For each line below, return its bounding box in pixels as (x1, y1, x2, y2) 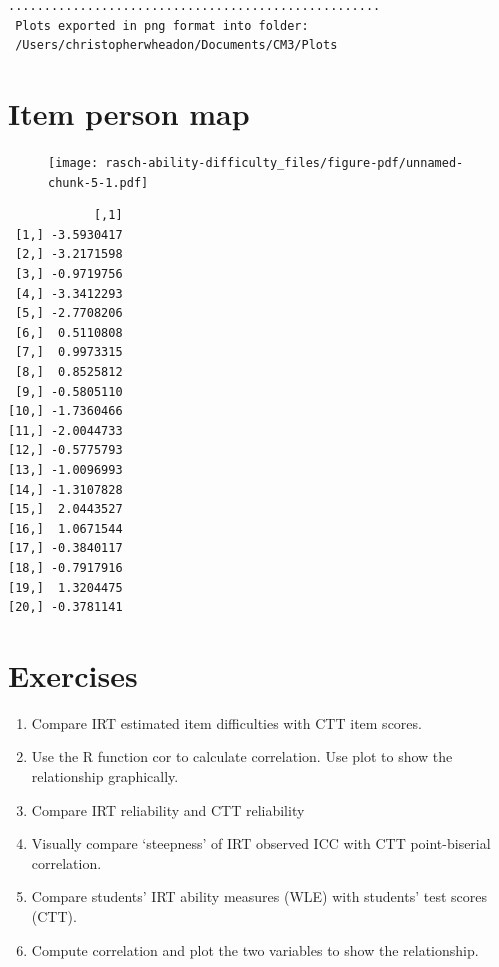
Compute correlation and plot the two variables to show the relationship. (31, 939, 479, 960)
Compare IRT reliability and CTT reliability (31, 799, 305, 820)
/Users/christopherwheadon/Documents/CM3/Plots (15, 38, 338, 53)
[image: (48, 155, 99, 170)
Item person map (8, 92, 250, 133)
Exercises (8, 654, 138, 695)
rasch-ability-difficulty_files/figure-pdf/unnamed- (105, 155, 464, 170)
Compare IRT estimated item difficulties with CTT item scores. (31, 712, 422, 733)
